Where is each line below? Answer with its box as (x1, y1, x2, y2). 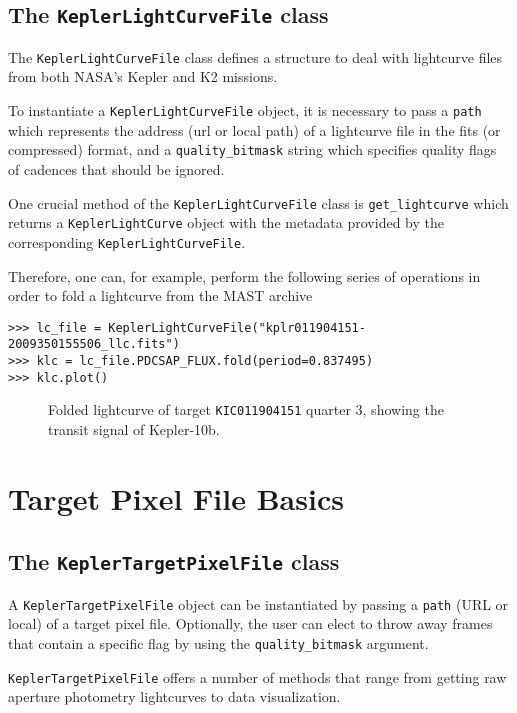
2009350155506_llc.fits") (8, 337, 180, 352)
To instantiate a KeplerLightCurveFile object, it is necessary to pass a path (8, 100, 482, 121)
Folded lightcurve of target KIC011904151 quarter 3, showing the (48, 399, 444, 420)
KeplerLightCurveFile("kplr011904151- (108, 320, 366, 335)
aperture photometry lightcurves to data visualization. (8, 686, 341, 707)
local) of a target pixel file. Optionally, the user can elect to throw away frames (8, 613, 493, 634)
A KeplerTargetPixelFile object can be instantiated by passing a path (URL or (8, 593, 509, 614)
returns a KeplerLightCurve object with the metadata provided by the (8, 212, 444, 233)
